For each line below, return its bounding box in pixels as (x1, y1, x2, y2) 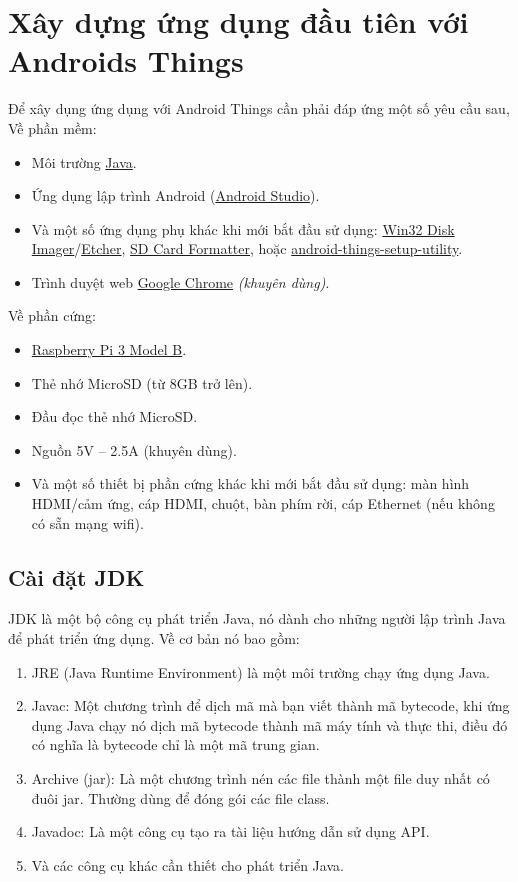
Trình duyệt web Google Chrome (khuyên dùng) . (31, 271, 330, 292)
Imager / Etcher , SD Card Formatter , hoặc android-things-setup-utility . (31, 238, 463, 259)
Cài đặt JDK (8, 561, 145, 592)
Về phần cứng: (8, 305, 96, 326)
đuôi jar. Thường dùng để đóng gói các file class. (31, 787, 330, 808)
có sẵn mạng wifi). (31, 512, 144, 533)
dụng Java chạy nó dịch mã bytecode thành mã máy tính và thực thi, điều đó (31, 714, 508, 735)
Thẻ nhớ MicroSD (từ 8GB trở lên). (31, 372, 253, 393)
